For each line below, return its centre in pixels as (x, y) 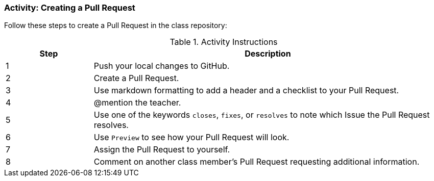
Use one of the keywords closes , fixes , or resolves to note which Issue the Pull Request (262, 115)
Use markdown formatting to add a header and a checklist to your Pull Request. (246, 90)
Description (268, 54)
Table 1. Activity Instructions (224, 42)
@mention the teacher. (137, 103)
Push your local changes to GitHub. (162, 66)
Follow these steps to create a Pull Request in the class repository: (116, 25)
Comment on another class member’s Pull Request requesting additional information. (257, 162)
